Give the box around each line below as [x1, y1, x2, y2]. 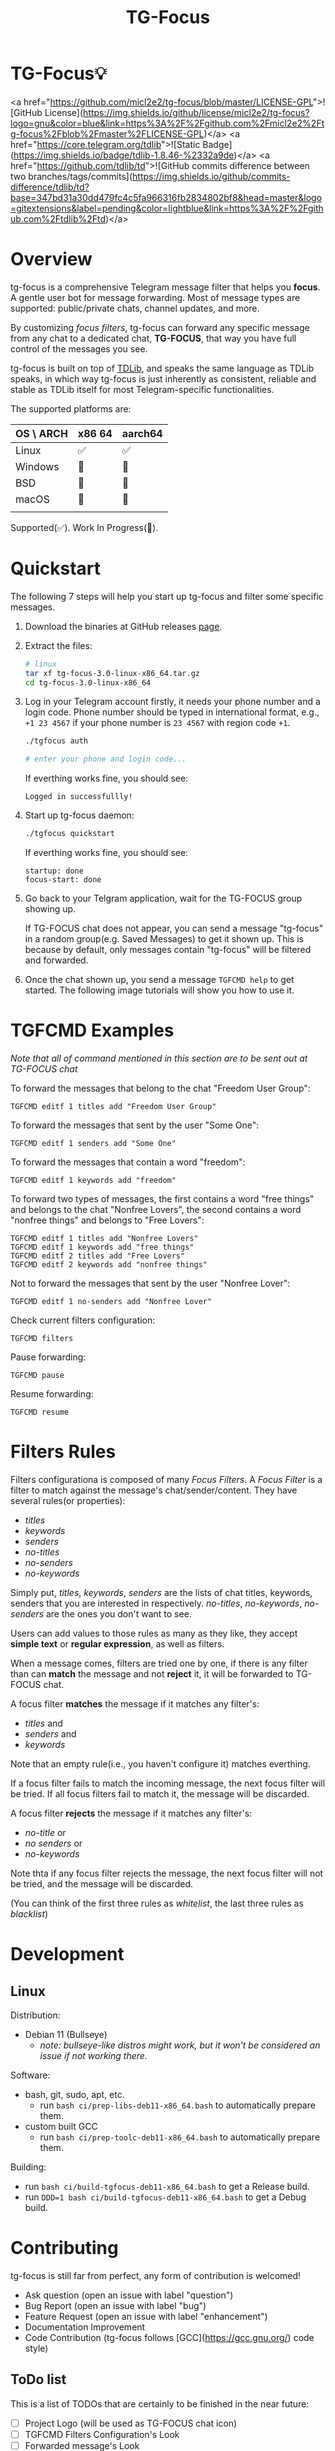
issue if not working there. [39, 2049, 148, 2061]
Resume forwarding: [10, 1388, 94, 1400]
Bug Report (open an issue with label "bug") [24, 2299, 207, 2311]
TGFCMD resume [10, 1407, 70, 1417]
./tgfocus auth [24, 736, 89, 746]
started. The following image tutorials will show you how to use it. [24, 984, 295, 996]
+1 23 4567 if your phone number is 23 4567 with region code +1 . [24, 717, 291, 729]
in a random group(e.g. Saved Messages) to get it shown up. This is [24, 933, 304, 945]
